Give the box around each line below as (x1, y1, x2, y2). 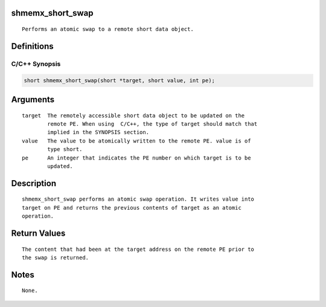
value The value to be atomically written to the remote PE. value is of (22, 137, 251, 144)
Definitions (11, 41, 54, 51)
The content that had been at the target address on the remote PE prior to (22, 245, 255, 253)
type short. (47, 146, 83, 153)
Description (11, 178, 57, 189)
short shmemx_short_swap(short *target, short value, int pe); (24, 77, 216, 84)
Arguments (11, 94, 55, 105)
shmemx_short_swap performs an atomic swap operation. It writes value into (22, 196, 255, 202)
